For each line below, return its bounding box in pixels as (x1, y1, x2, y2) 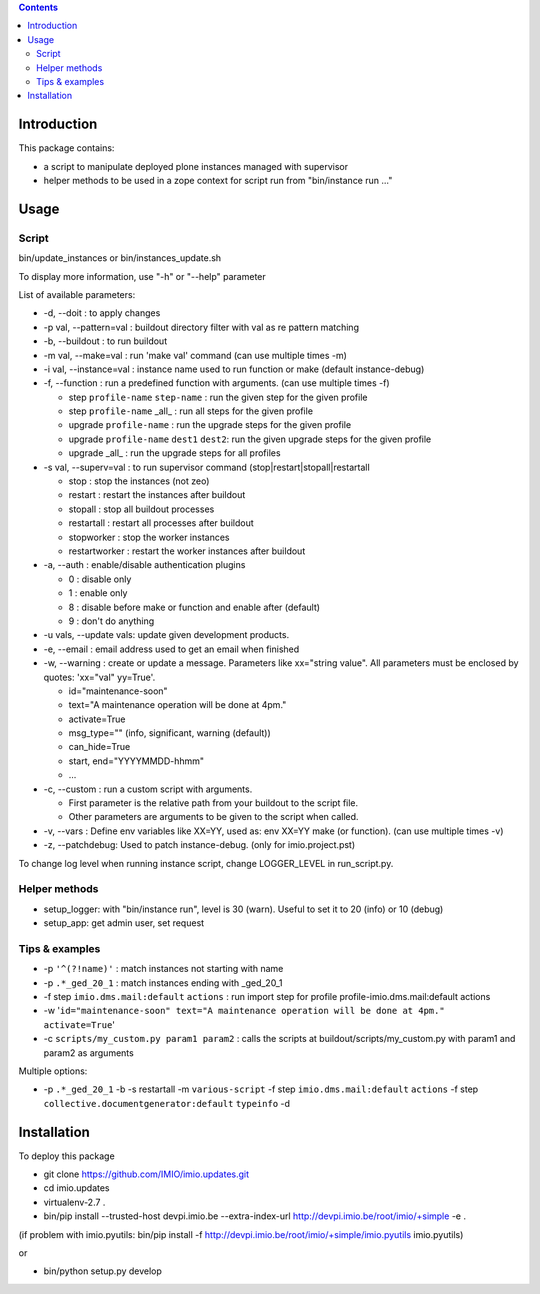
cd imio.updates (43, 1182, 110, 1194)
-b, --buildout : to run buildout (43, 335, 168, 347)
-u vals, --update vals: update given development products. (43, 629, 290, 641)
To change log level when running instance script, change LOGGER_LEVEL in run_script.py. (18, 857, 394, 869)
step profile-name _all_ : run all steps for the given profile (68, 405, 314, 417)
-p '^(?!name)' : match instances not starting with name (43, 963, 284, 975)
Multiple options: (18, 1065, 88, 1077)
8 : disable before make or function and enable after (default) (68, 601, 320, 613)
